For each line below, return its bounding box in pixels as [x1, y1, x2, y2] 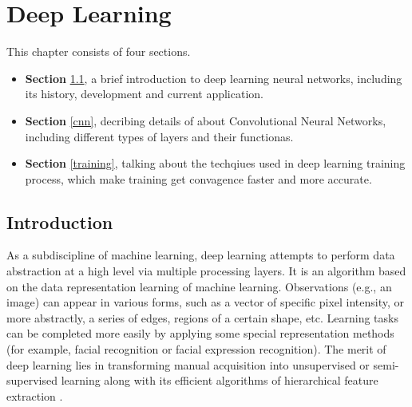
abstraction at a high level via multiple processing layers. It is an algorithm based [6, 263, 406, 279]
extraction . [6, 387, 63, 404]
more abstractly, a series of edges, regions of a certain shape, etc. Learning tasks [6, 309, 398, 326]
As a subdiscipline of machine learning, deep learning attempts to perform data [6, 247, 395, 263]
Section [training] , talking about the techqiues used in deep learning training [25, 155, 406, 172]
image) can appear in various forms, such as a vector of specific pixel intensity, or [6, 294, 405, 310]
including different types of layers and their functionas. [25, 128, 294, 144]
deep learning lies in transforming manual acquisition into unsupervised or [6, 356, 370, 373]
